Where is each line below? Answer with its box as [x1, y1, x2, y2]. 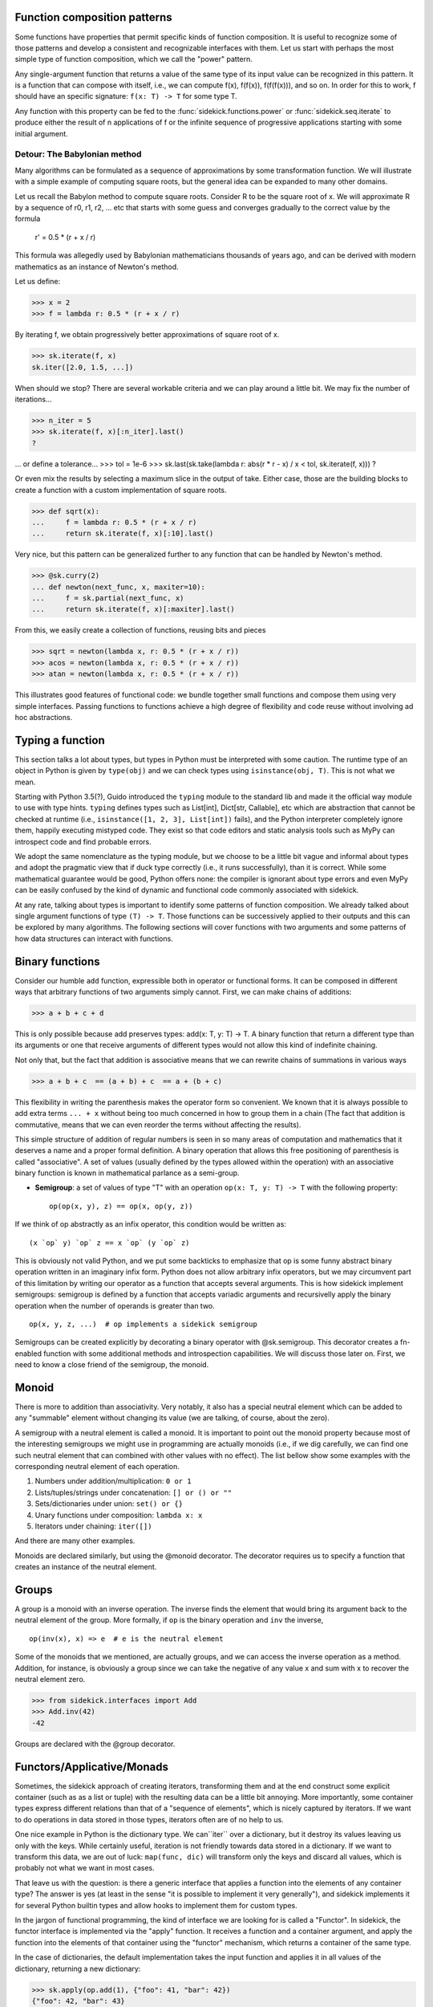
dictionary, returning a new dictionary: [14, 1964, 141, 1973]
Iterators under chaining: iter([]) [34, 1521, 152, 1531]
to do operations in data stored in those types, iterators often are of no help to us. [14, 1814, 284, 1824]
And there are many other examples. [14, 1536, 136, 1545]
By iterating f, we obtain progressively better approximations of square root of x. [14, 330, 280, 340]
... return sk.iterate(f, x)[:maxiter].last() [31, 605, 236, 614]
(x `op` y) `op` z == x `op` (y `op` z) [29, 1238, 190, 1248]
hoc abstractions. [14, 712, 73, 722]
